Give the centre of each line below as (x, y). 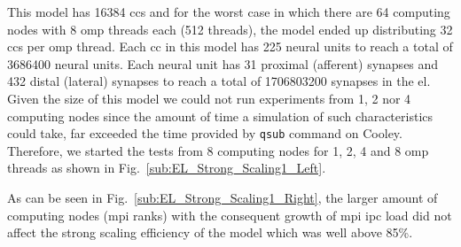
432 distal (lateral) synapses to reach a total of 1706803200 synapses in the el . (219, 81)
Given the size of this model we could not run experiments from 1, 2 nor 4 (209, 98)
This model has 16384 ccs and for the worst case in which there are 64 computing (229, 12)
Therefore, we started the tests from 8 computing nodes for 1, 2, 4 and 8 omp (218, 150)
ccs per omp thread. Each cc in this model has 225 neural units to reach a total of (230, 46)
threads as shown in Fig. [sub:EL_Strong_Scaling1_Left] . (167, 168)
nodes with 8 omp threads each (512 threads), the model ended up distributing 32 (230, 29)
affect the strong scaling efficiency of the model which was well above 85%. (210, 232)
